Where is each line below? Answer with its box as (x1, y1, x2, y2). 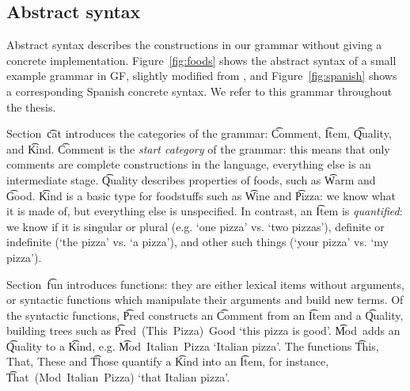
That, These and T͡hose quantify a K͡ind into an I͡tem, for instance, (6, 353, 329, 370)
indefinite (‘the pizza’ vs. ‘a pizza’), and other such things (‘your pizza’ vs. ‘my (6, 233, 389, 250)
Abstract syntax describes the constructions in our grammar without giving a (6, 36, 382, 53)
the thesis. (6, 98, 56, 115)
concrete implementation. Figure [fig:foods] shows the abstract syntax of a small (6, 51, 397, 68)
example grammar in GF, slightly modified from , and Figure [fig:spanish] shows (6, 67, 397, 84)
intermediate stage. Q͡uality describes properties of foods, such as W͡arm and (6, 171, 376, 188)
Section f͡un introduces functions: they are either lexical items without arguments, (6, 275, 404, 292)
